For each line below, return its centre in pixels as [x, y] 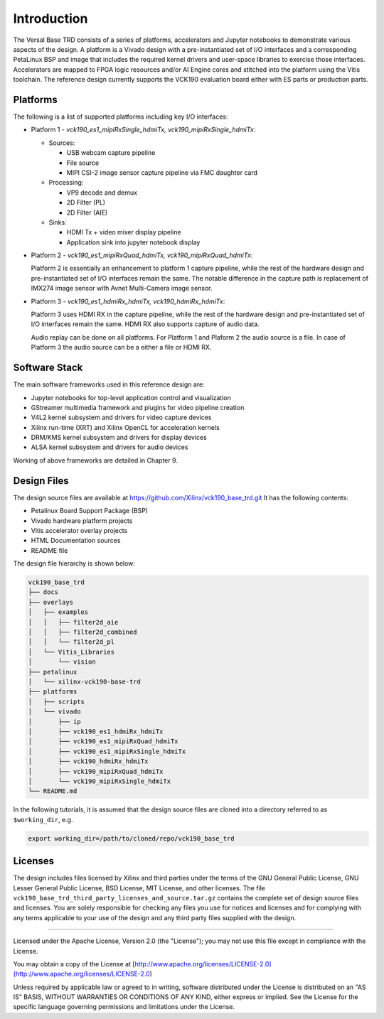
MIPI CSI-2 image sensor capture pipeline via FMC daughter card [162, 172]
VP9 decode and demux [102, 193]
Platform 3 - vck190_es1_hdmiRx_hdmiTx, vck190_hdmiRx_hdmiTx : [128, 301]
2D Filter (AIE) [87, 212]
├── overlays [51, 602]
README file [49, 550]
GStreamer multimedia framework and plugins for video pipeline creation [138, 407]
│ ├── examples [58, 612]
